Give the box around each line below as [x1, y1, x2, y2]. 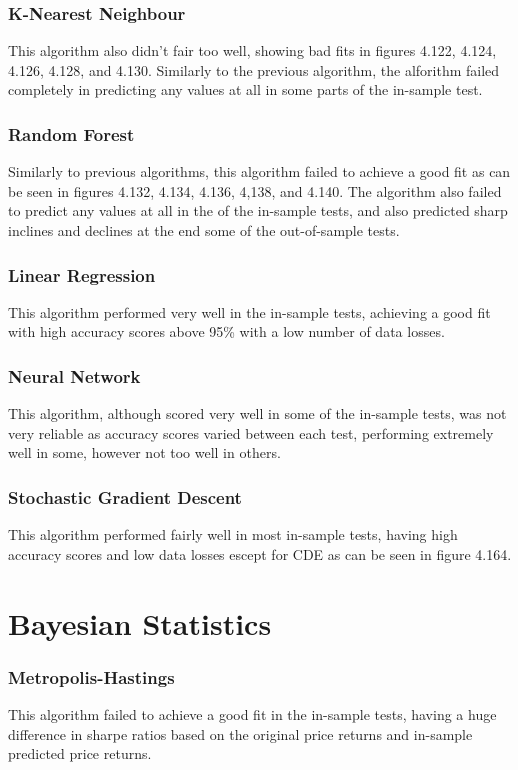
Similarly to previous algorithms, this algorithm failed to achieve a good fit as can [8, 161, 511, 182]
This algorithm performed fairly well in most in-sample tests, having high [8, 524, 458, 545]
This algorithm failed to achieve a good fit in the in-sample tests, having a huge [8, 704, 497, 724]
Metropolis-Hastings [8, 664, 175, 689]
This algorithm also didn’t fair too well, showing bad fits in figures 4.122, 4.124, [8, 40, 497, 61]
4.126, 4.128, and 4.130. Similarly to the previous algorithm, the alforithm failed [8, 59, 500, 80]
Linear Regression [8, 262, 156, 287]
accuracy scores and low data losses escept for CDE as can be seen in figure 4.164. [8, 543, 512, 564]
